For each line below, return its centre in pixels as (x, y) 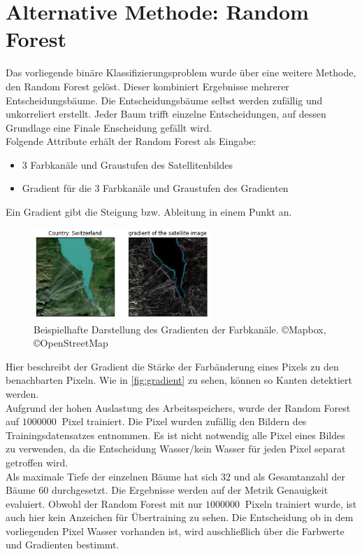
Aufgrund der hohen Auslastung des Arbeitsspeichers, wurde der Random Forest (178, 407)
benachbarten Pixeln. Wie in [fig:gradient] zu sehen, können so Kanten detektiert (179, 380)
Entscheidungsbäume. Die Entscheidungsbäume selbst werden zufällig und (164, 100)
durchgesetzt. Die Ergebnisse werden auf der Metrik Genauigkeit (190, 490)
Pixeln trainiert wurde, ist (301, 503)
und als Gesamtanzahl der (289, 476)
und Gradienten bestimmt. (63, 545)
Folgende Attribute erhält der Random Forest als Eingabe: (131, 141)
